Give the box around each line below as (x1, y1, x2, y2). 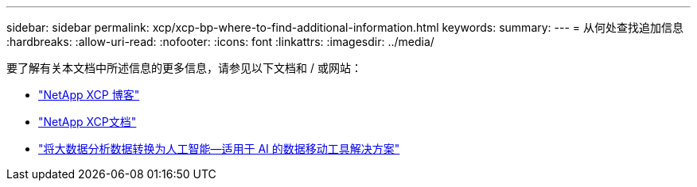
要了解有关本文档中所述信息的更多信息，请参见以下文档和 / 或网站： (6, 61, 362, 74)
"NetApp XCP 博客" (38, 88, 140, 101)
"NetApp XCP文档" (38, 115, 137, 128)
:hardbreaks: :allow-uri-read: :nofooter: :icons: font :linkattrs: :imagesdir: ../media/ (6, 35, 434, 48)
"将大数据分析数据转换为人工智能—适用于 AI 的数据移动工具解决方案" (38, 142, 400, 155)
